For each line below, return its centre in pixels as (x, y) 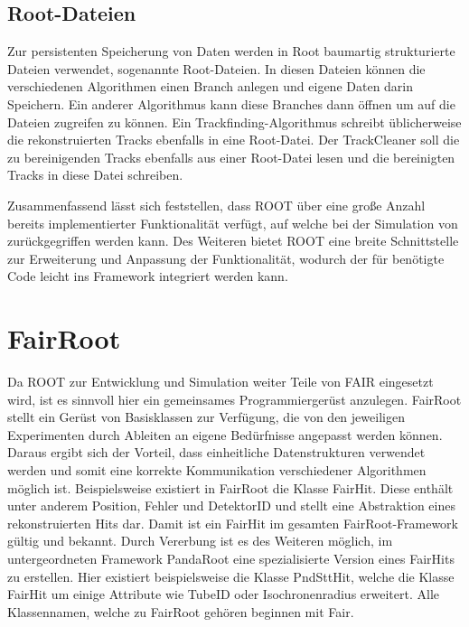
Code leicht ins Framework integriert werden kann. (148, 276)
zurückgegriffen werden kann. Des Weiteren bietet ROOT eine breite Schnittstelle (233, 241)
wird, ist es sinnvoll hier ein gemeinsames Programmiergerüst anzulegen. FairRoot (234, 399)
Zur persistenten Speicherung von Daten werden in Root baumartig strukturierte (231, 51)
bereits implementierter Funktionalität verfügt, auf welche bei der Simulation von (233, 223)
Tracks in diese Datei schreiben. (95, 175)
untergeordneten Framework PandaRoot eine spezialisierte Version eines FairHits (231, 558)
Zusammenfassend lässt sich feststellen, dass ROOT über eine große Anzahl (216, 205)
